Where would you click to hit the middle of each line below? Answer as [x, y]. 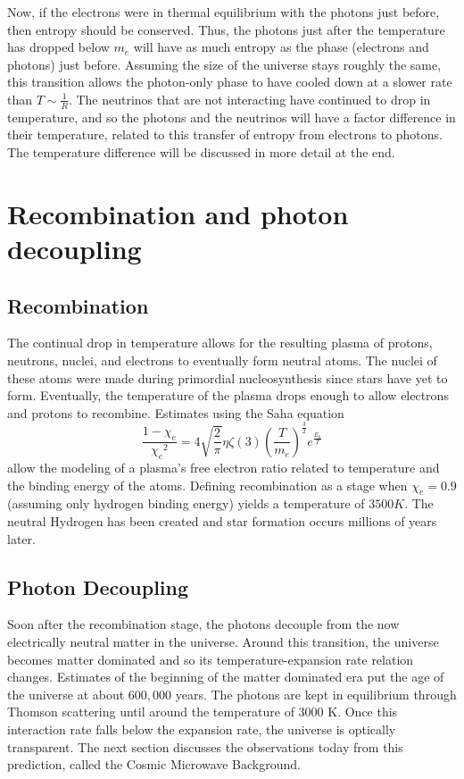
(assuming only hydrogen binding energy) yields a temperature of [186, 503]
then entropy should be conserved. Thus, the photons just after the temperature [226, 29]
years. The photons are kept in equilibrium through [316, 694]
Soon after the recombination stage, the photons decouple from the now [203, 624]
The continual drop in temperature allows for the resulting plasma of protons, [220, 343]
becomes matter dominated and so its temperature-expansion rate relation [211, 659]
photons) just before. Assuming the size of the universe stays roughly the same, [224, 64]
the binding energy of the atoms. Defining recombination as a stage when [207, 485]
